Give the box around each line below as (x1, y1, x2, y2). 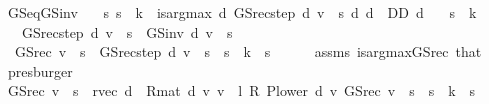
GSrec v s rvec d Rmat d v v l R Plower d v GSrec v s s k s (7, 80, 476, 101)
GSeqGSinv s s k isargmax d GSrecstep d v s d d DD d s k (7, 2, 477, 22)
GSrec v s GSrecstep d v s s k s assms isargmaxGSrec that (14, 41, 482, 62)
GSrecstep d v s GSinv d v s (21, 21, 233, 42)
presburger (7, 60, 73, 81)
